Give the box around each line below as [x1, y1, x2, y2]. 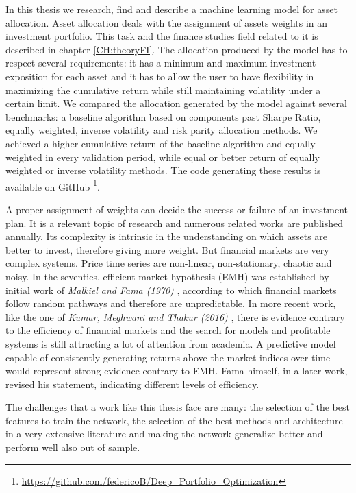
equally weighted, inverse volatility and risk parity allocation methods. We [5, 123, 318, 137]
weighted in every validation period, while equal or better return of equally [5, 149, 320, 164]
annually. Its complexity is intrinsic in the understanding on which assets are [5, 229, 328, 243]
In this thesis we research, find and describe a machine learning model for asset [5, 2, 338, 16]
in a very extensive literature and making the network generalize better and [5, 426, 323, 441]
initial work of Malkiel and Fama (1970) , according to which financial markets [5, 282, 337, 297]
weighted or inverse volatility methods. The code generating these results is [5, 163, 321, 178]
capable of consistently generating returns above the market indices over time [5, 350, 331, 364]
